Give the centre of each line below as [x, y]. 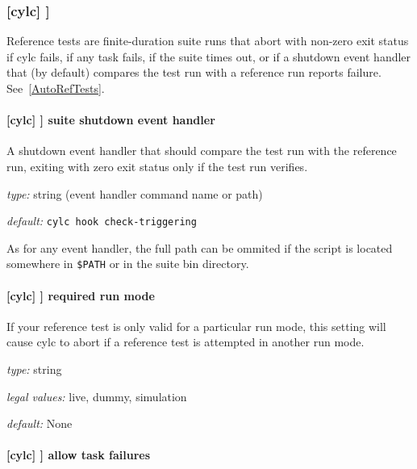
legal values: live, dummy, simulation [97, 396]
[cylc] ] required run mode [81, 295]
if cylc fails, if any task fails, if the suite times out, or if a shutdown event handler [209, 56]
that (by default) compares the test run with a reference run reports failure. [194, 72]
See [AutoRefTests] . [56, 88]
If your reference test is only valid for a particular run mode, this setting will [196, 326]
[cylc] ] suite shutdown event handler [111, 120]
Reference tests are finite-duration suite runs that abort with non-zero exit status [208, 41]
